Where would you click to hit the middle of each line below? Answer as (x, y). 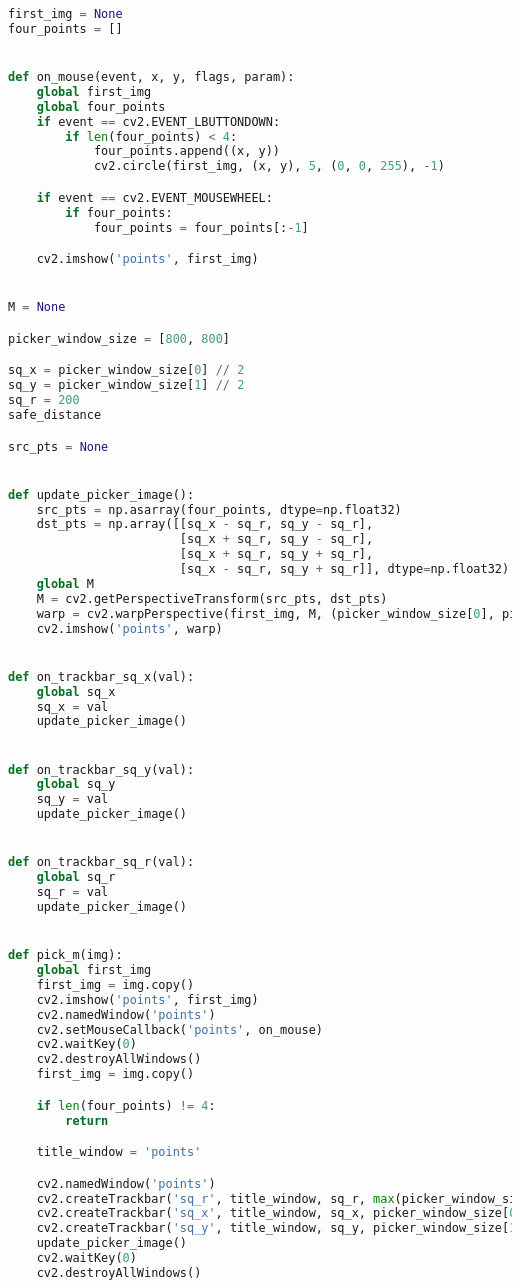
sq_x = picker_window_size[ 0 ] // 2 (126, 370)
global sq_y (76, 784)
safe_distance (55, 415)
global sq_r (76, 877)
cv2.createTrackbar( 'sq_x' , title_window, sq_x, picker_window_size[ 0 (276, 1213)
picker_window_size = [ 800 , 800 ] (119, 338)
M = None (37, 307)
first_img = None (65, 14)
